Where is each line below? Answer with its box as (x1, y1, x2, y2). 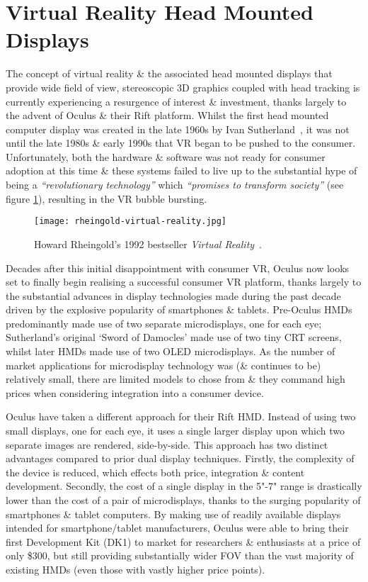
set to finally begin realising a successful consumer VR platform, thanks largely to (6, 274, 362, 289)
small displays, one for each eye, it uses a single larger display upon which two (6, 423, 345, 438)
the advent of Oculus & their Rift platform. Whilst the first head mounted (6, 108, 329, 123)
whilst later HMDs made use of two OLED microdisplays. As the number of (6, 344, 335, 359)
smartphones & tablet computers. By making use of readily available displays (6, 506, 341, 521)
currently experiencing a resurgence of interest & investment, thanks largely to (6, 94, 347, 108)
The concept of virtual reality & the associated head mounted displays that (6, 66, 333, 81)
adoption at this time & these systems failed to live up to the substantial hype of (6, 163, 357, 178)
